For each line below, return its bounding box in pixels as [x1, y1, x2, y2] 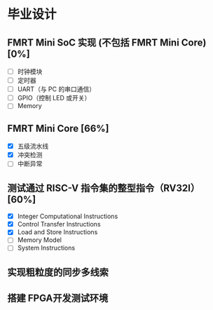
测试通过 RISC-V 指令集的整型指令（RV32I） [7, 182, 200, 194]
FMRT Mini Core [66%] [7, 122, 110, 134]
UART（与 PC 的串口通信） [17, 85, 96, 93]
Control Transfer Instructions [17, 220, 101, 229]
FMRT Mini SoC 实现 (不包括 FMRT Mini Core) [7, 36, 207, 48]
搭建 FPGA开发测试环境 [7, 292, 109, 304]
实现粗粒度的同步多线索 [7, 266, 109, 278]
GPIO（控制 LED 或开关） [17, 94, 91, 102]
